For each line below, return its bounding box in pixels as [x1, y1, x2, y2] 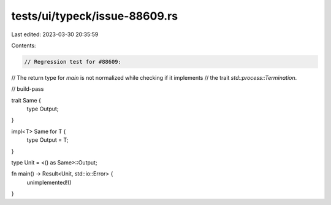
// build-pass [11, 85, 44, 93]
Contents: [11, 42, 36, 49]
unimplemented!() [26, 179, 72, 186]
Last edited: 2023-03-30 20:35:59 [11, 31, 99, 38]
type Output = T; [26, 136, 69, 144]
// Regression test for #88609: [24, 58, 122, 65]
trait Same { [11, 96, 41, 104]
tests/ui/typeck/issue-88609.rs [11, 9, 178, 23]
